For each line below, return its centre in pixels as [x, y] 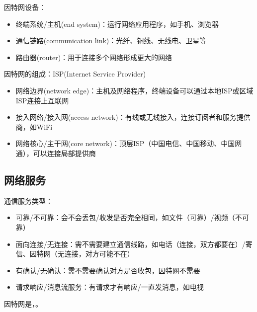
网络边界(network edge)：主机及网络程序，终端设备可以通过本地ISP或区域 [134, 90]
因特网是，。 [23, 303]
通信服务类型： [28, 200]
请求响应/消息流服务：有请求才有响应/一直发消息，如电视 [110, 287]
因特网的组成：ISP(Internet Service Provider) [75, 74]
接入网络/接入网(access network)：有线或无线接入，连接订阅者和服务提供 [133, 117]
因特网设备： [25, 7]
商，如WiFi [34, 126]
